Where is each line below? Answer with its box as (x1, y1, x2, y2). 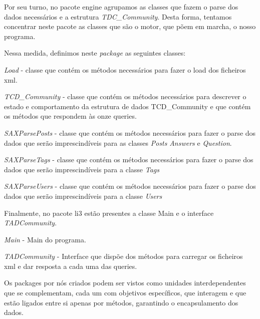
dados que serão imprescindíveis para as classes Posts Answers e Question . (4, 137, 232, 148)
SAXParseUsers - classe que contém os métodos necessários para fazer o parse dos (4, 181, 256, 191)
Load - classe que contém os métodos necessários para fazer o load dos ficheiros (4, 64, 246, 75)
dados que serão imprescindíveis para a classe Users (4, 190, 162, 201)
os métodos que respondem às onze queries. (4, 111, 137, 121)
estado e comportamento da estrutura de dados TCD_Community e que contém (4, 101, 251, 111)
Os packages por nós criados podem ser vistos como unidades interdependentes (4, 277, 246, 288)
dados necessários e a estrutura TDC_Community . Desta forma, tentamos (4, 11, 232, 22)
